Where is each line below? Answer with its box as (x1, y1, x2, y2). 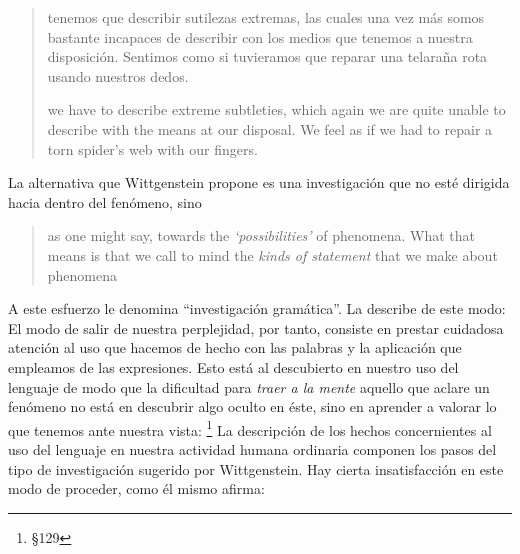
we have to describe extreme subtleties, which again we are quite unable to (47, 99, 506, 120)
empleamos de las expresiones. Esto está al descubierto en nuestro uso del (8, 356, 459, 377)
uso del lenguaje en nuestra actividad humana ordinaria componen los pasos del (8, 438, 497, 459)
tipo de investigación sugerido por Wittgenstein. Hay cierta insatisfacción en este (8, 458, 504, 479)
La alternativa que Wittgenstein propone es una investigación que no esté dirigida (8, 172, 510, 193)
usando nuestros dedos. (47, 65, 189, 86)
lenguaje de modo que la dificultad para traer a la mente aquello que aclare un (8, 376, 490, 397)
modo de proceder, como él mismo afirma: (8, 478, 265, 499)
